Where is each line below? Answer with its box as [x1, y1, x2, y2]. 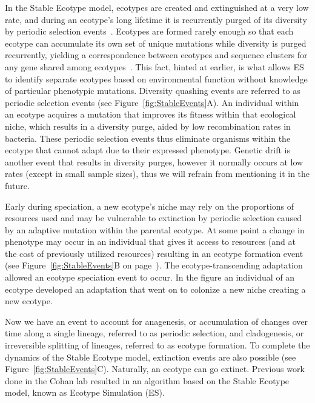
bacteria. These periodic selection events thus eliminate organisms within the [5, 132, 291, 144]
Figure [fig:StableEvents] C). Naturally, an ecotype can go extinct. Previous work [5, 362, 305, 375]
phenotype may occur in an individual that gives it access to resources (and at [5, 235, 296, 248]
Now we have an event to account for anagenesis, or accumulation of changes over [5, 315, 308, 327]
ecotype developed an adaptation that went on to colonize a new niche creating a [5, 282, 306, 295]
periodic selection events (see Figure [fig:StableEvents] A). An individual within [5, 96, 299, 108]
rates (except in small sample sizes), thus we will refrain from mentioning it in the [5, 167, 310, 180]
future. [5, 179, 30, 192]
